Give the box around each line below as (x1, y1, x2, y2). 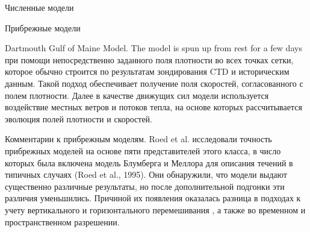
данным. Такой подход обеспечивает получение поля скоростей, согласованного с (5, 77, 303, 89)
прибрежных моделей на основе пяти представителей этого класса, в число (5, 144, 281, 157)
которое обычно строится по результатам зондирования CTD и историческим (5, 65, 290, 78)
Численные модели (5, 1, 74, 13)
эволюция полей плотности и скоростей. (5, 112, 153, 125)
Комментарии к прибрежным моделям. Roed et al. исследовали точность (5, 133, 272, 145)
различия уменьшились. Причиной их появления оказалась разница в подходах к (5, 192, 301, 204)
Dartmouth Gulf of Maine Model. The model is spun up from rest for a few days (5, 42, 302, 54)
